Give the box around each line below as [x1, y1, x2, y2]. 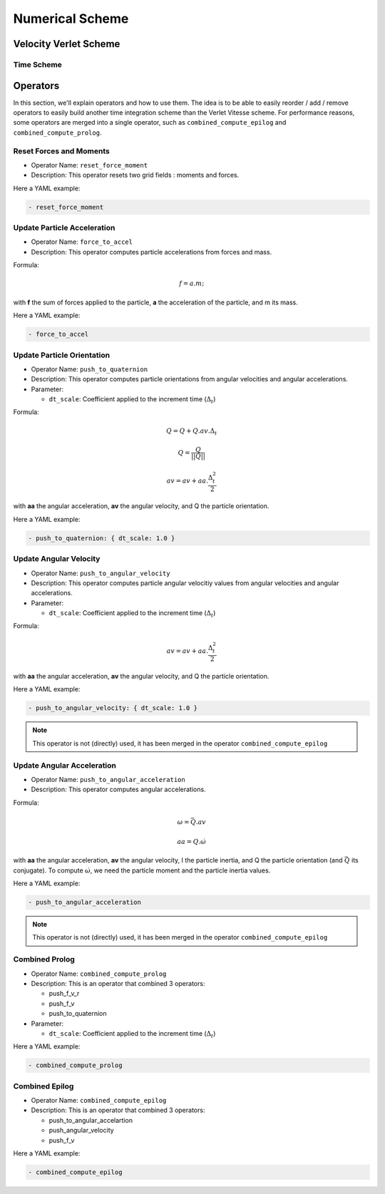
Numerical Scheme [13, 11, 129, 26]
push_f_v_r [48, 989, 80, 998]
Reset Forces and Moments [13, 146, 110, 156]
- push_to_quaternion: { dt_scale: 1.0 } [28, 534, 175, 542]
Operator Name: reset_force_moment [31, 160, 148, 169]
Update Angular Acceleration [13, 760, 117, 770]
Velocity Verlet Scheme [13, 38, 120, 50]
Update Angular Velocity [13, 554, 101, 564]
